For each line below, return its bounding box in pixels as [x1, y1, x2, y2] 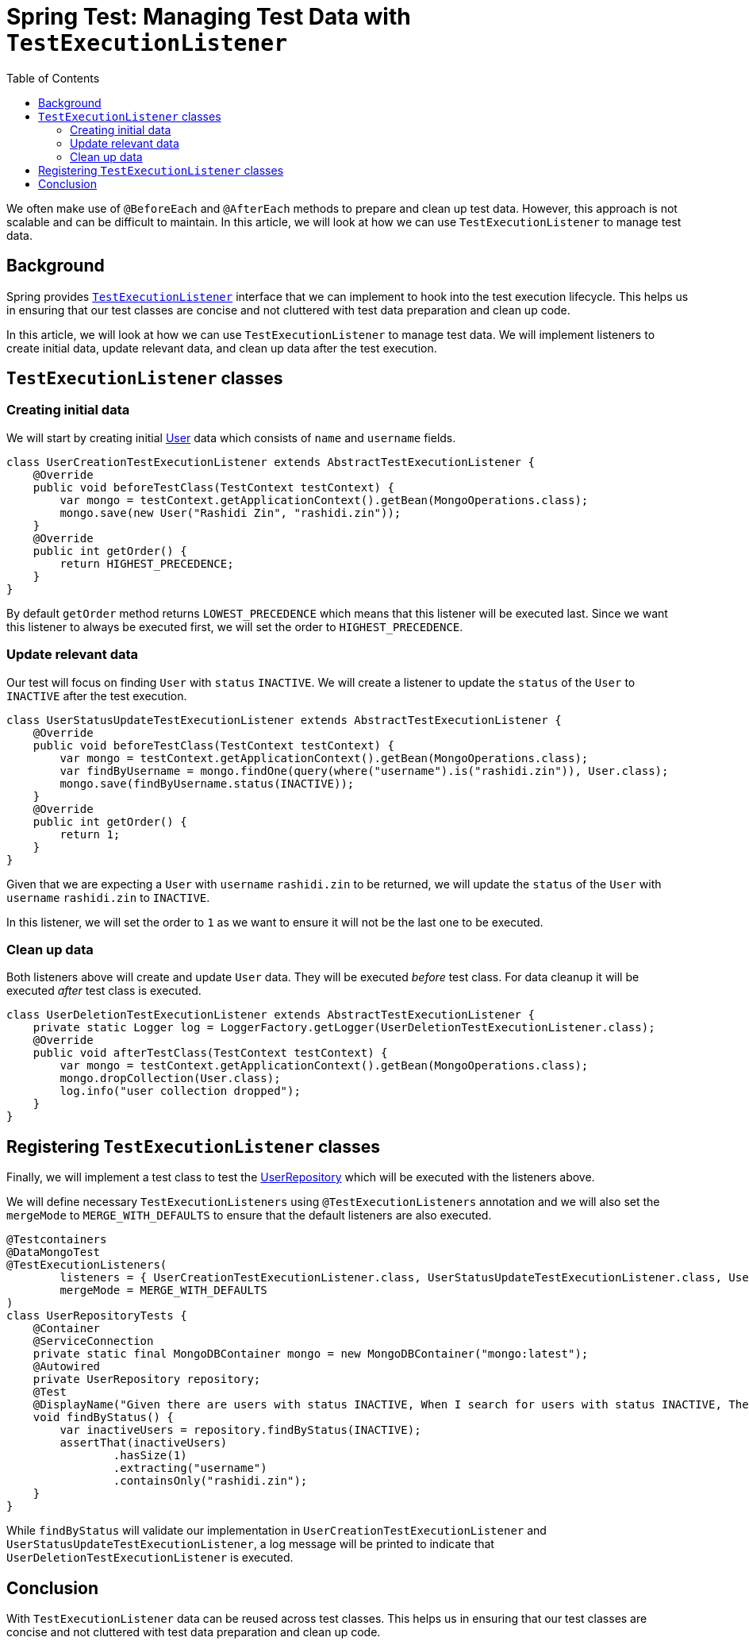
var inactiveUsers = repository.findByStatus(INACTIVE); [60, 1423, 421, 1437]
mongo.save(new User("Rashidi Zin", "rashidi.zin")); [60, 506, 401, 519]
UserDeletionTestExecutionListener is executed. [6, 1551, 294, 1565]
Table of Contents [6, 71, 100, 85]
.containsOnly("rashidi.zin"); [113, 1474, 308, 1488]
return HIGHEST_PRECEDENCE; [60, 557, 234, 570]
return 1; [60, 827, 121, 841]
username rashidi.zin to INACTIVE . [6, 890, 210, 904]
